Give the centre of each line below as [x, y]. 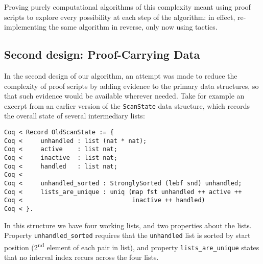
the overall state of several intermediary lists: [75, 116]
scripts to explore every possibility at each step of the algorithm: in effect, [120, 17]
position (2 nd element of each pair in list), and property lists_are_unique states [132, 246]
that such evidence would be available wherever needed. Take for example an [124, 96]
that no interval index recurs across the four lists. [81, 257]
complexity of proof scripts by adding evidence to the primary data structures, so [131, 86]
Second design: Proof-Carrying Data [102, 54]
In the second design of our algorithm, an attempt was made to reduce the [121, 75]
